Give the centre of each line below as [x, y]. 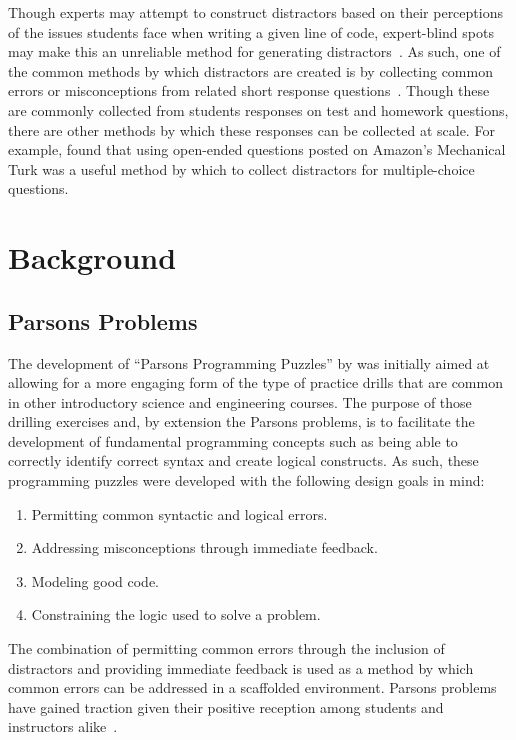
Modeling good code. [95, 580]
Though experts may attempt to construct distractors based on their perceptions [255, 12]
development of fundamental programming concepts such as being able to [233, 440]
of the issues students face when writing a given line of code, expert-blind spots [251, 31]
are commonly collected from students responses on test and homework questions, [258, 109]
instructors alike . [63, 726]
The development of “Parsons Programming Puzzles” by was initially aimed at [249, 362]
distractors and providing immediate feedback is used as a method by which [241, 667]
